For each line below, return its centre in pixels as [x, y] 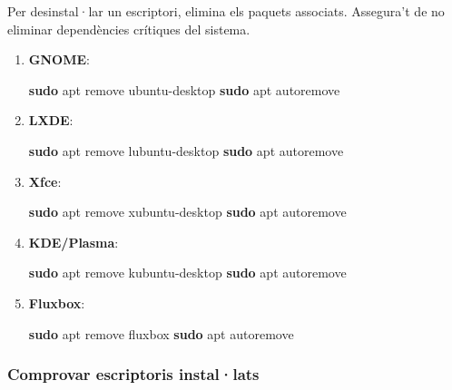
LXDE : [51, 120]
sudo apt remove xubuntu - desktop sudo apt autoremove [187, 212]
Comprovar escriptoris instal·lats [133, 374]
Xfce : [45, 181]
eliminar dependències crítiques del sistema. [129, 29]
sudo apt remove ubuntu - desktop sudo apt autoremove [184, 89]
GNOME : [59, 59]
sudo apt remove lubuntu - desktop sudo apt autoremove [186, 150]
